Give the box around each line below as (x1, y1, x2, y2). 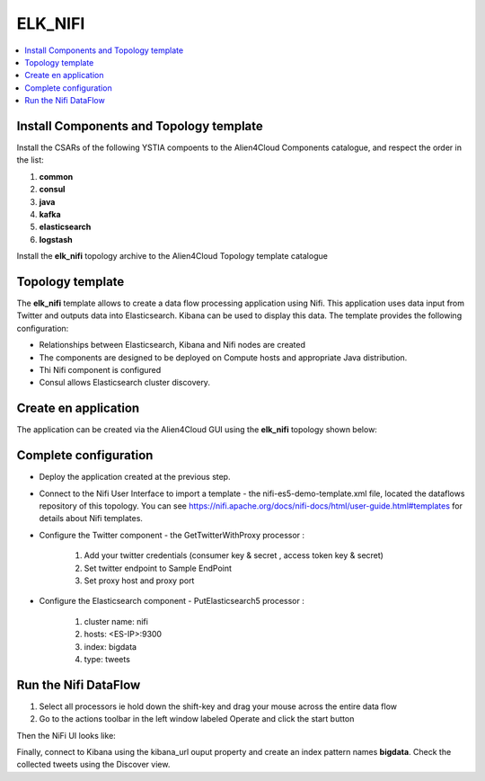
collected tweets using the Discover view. (16, 759, 171, 770)
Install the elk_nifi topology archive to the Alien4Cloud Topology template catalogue (16, 251, 328, 262)
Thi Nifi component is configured (39, 365, 162, 375)
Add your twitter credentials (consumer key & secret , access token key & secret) (84, 550, 384, 561)
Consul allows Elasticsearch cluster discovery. (39, 377, 211, 388)
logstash (39, 234, 73, 244)
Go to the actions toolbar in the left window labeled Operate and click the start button (39, 714, 355, 724)
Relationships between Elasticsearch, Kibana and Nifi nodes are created (39, 340, 305, 351)
